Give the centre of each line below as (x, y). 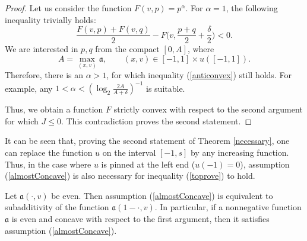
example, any (29, 88)
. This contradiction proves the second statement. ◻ (156, 120)
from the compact (127, 49)
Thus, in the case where (48, 164)
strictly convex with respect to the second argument (208, 109)
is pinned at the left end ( (148, 164)
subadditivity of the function (57, 207)
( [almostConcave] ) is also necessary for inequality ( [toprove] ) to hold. (130, 176)
